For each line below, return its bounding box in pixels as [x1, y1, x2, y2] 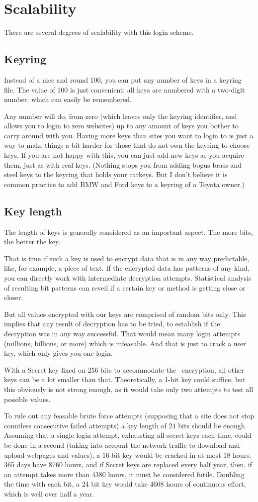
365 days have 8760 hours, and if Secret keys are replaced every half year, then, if [4, 459, 252, 470]
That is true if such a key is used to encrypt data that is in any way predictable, [4, 253, 250, 263]
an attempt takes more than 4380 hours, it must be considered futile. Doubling [4, 469, 245, 479]
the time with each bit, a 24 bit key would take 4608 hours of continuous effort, [4, 479, 246, 489]
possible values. [4, 394, 51, 404]
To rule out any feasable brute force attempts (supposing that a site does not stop [4, 410, 255, 421]
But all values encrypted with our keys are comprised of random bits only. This [4, 308, 246, 319]
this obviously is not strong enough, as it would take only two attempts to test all [4, 384, 254, 394]
